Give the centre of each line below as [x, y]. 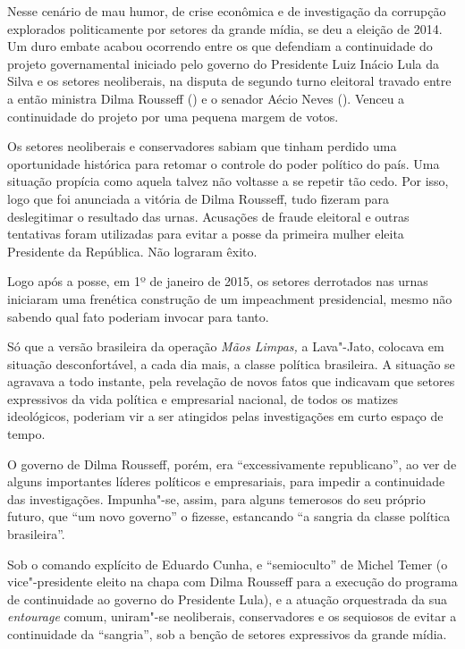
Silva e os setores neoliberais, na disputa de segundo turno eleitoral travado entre [229, 81]
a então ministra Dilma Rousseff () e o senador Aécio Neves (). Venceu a [206, 98]
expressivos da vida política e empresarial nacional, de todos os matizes [203, 398]
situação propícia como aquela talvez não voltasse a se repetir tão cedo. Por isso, [228, 181]
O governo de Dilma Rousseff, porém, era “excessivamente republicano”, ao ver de [232, 464]
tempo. [26, 434]
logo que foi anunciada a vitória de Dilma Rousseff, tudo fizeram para [198, 198]
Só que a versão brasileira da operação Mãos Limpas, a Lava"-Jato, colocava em [226, 346]
